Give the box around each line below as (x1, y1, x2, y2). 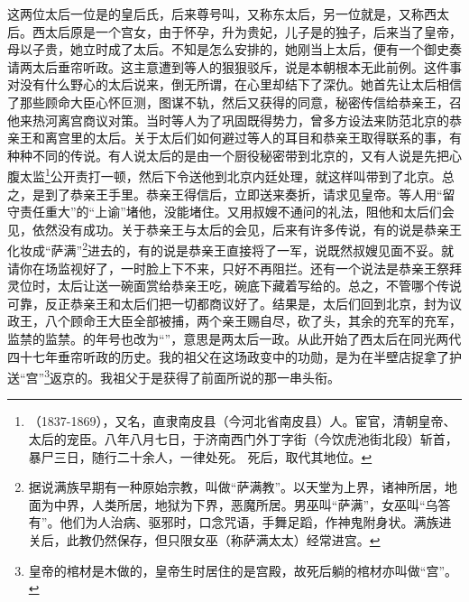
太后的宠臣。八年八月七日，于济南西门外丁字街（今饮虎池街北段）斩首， (28, 430, 458, 449)
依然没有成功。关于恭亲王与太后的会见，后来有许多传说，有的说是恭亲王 (32, 219, 462, 238)
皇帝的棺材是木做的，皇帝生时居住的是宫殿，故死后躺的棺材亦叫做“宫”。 (28, 560, 458, 579)
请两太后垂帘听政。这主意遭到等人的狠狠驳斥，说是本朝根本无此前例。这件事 (7, 57, 462, 76)
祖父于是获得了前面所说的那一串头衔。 (113, 367, 341, 386)
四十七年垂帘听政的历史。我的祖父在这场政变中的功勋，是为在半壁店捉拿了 (7, 347, 449, 366)
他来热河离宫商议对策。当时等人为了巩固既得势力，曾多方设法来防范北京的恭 (7, 110, 462, 129)
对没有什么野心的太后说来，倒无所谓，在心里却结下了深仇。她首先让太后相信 (7, 75, 462, 94)
